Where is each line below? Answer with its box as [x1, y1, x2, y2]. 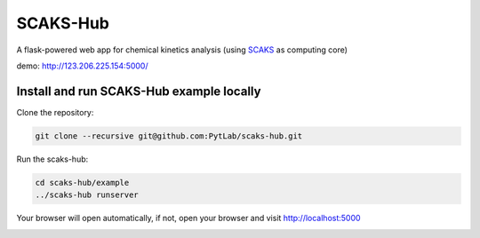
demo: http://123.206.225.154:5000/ [16, 60, 148, 71]
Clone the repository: [16, 107, 94, 117]
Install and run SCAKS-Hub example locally [16, 83, 261, 99]
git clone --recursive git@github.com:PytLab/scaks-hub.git [35, 131, 303, 141]
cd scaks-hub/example [35, 178, 130, 187]
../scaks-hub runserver [35, 190, 140, 200]
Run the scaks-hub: [16, 154, 89, 164]
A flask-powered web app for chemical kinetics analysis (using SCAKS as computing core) [16, 44, 348, 55]
